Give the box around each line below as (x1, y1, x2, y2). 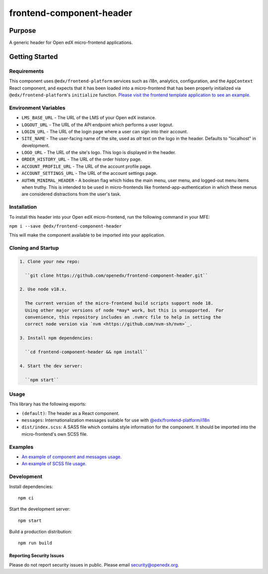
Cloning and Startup (9, 245, 59, 251)
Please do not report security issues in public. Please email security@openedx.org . (9, 562, 179, 568)
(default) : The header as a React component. (21, 410, 120, 416)
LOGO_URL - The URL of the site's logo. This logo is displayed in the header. (21, 150, 176, 156)
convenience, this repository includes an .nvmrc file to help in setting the (25, 315, 221, 320)
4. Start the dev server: (19, 363, 83, 369)
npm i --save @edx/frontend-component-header (9, 223, 122, 229)
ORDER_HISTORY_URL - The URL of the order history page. (21, 157, 142, 163)
